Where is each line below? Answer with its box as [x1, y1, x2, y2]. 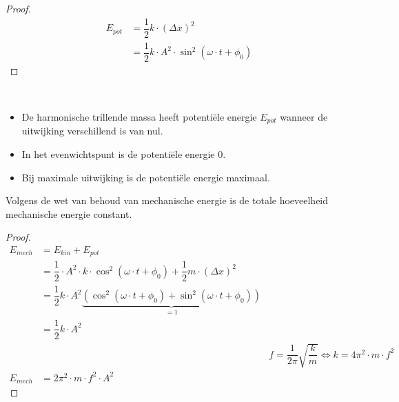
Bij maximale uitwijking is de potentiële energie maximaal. [21, 170, 270, 184]
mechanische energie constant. [6, 206, 132, 221]
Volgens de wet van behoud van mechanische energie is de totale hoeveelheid [6, 193, 329, 208]
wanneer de [280, 109, 328, 123]
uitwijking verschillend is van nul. [21, 123, 163, 138]
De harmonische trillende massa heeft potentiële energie [21, 109, 257, 123]
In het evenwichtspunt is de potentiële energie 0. [21, 147, 226, 161]
